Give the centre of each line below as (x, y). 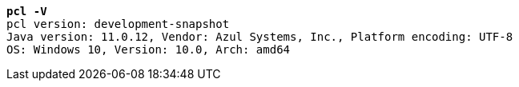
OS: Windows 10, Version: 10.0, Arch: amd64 (149, 49)
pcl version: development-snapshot (118, 24)
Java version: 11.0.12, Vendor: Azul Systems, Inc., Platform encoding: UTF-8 (260, 37)
